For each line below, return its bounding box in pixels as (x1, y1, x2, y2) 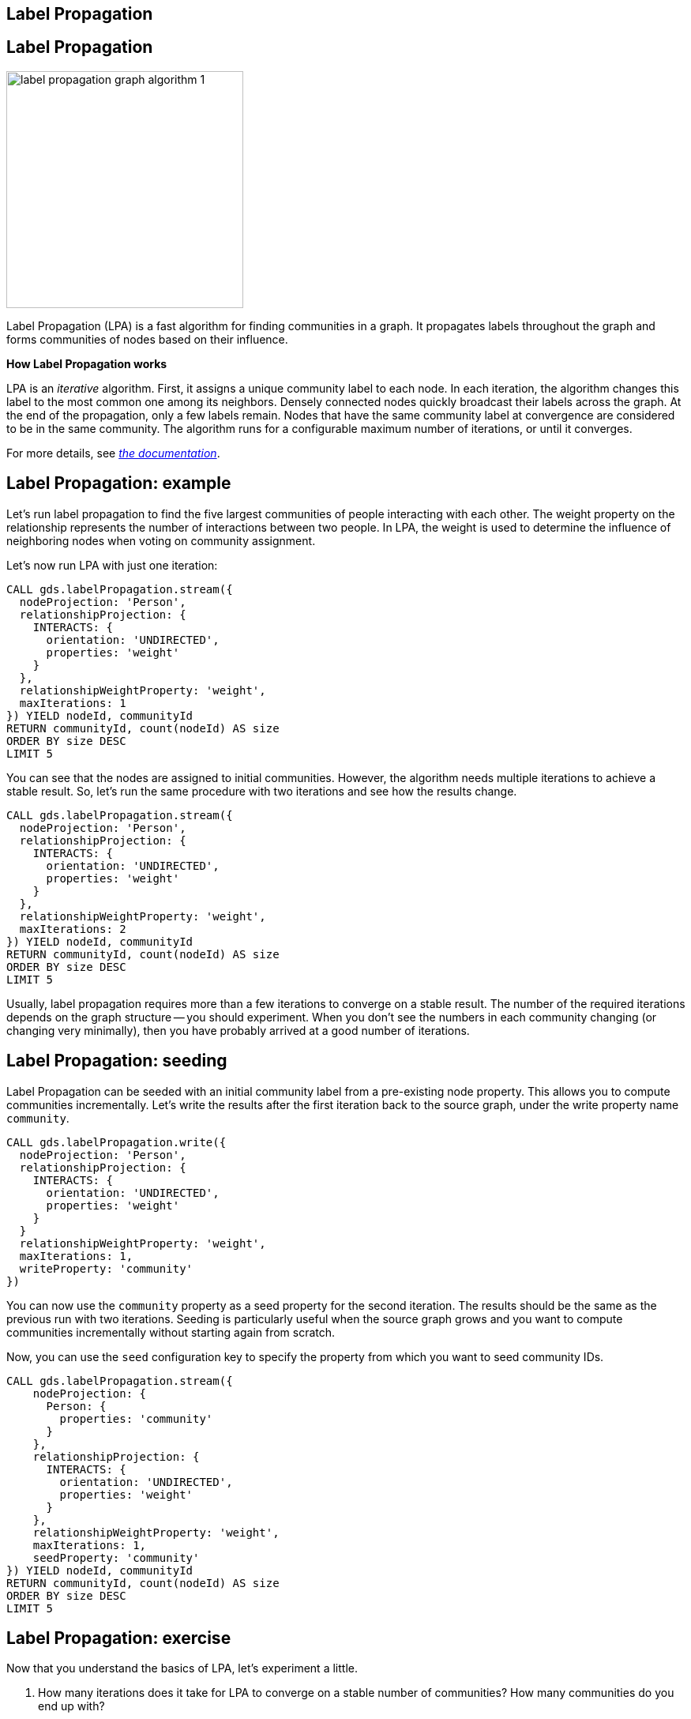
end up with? (38, 1699, 105, 1713)
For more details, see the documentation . (6, 446, 220, 460)
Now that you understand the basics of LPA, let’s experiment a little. (6, 1661, 358, 1676)
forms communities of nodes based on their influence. (6, 332, 288, 346)
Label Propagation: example (6, 473, 231, 494)
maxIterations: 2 (19, 922, 126, 935)
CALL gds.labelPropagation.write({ (6, 1135, 227, 1149)
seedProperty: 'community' (32, 1551, 200, 1564)
